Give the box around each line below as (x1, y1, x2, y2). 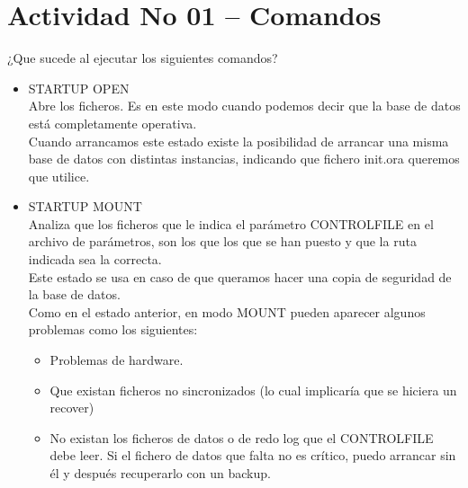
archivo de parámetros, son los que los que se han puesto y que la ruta (28, 232, 417, 251)
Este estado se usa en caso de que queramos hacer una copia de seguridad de (28, 267, 452, 286)
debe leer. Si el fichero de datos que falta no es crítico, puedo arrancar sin (49, 446, 456, 465)
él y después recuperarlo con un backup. (49, 464, 271, 482)
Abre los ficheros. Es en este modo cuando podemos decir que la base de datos (28, 96, 461, 115)
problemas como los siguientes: (28, 320, 198, 339)
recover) (49, 398, 94, 417)
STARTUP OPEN (28, 78, 130, 97)
